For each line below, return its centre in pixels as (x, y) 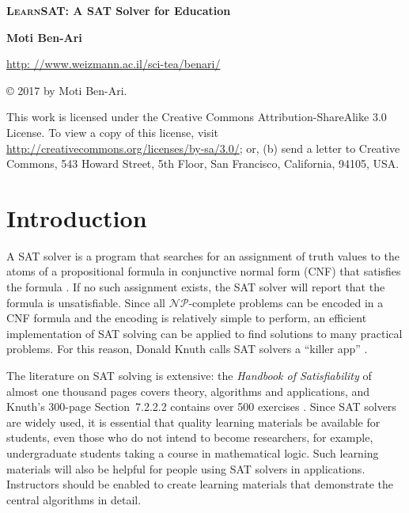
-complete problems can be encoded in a (286, 302)
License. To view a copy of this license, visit (113, 132)
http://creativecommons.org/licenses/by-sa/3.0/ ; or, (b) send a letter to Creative (203, 148)
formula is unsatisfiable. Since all (86, 302)
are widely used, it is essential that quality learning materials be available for (193, 422)
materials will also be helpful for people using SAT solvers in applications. (186, 468)
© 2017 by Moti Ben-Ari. (67, 90)
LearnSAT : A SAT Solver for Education (119, 10)
